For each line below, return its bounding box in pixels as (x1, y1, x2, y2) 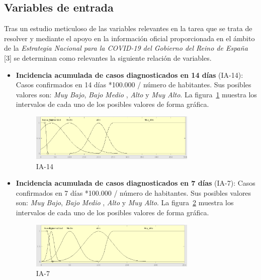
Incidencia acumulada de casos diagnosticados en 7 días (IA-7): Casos (16, 178, 255, 188)
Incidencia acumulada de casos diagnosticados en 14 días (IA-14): (16, 69, 243, 80)
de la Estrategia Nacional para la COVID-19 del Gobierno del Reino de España (4, 43, 248, 53)
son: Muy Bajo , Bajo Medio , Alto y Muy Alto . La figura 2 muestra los (16, 197, 234, 208)
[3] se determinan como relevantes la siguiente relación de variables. (4, 52, 212, 63)
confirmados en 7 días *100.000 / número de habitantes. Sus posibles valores (16, 187, 251, 198)
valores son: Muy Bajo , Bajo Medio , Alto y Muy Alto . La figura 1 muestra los (16, 89, 257, 99)
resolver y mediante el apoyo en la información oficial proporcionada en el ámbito (4, 33, 255, 43)
